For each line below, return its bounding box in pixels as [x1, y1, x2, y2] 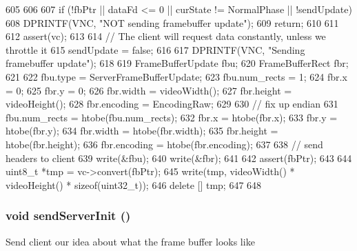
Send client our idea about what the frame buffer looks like [6, 234, 255, 248]
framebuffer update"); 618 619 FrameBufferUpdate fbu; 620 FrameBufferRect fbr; [6, 56, 349, 70]
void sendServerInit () [6, 207, 131, 224]
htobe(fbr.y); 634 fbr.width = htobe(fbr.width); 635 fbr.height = [6, 123, 278, 138]
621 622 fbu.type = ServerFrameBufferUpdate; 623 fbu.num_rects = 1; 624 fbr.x [6, 69, 347, 83]
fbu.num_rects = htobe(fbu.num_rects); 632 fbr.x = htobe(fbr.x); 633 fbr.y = [6, 110, 338, 124]
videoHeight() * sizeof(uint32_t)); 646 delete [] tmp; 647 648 [6, 177, 262, 192]
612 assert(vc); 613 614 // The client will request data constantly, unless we [6, 29, 326, 43]
